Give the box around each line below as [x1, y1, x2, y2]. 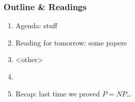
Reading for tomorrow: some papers [15, 37, 127, 47]
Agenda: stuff [15, 20, 57, 31]
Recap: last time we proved [15, 88, 100, 98]
